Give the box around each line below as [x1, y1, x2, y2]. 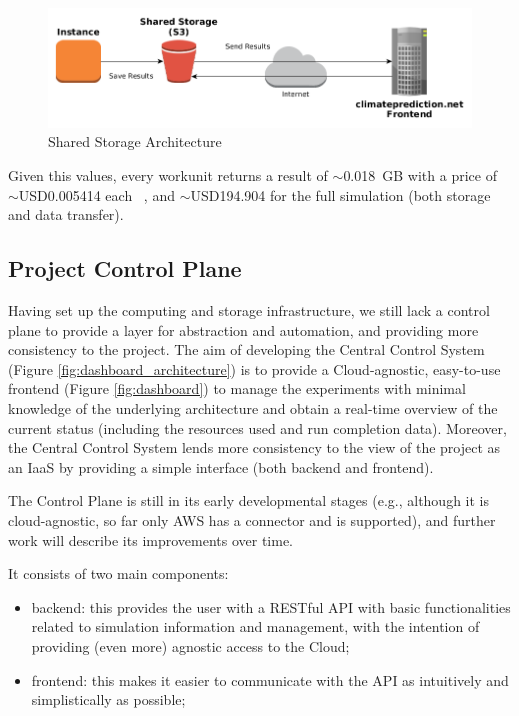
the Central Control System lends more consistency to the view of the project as [8, 437, 501, 458]
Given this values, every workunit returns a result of [8, 165, 328, 186]
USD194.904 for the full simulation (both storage [190, 184, 491, 205]
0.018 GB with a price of [343, 165, 497, 186]
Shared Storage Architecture [48, 131, 222, 152]
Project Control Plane [8, 253, 242, 284]
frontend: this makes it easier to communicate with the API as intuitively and [31, 669, 509, 690]
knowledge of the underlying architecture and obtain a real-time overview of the [8, 398, 498, 419]
